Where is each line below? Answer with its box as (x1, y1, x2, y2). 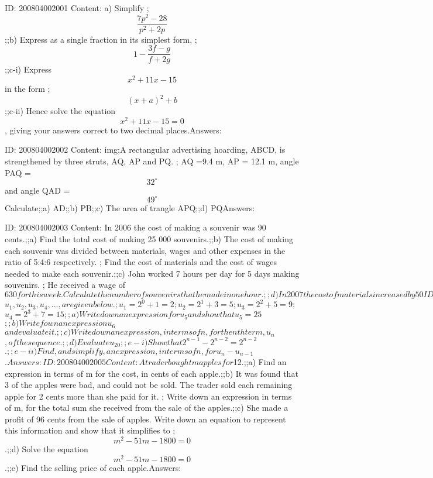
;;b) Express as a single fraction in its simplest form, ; (5, 33, 197, 45)
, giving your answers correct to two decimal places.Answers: (5, 123, 222, 136)
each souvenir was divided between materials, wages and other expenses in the (5, 244, 286, 256)
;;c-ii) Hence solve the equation (5, 105, 116, 117)
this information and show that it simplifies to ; (5, 424, 176, 436)
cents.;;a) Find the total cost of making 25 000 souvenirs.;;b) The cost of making (5, 232, 293, 245)
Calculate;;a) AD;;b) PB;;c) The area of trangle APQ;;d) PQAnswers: (5, 201, 255, 214)
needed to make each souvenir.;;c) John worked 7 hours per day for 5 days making (5, 267, 300, 279)
